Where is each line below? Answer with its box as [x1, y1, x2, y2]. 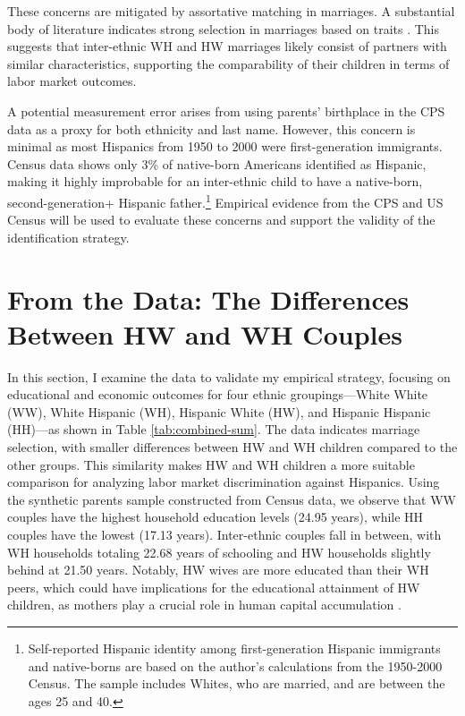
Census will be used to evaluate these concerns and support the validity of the [7, 210, 435, 229]
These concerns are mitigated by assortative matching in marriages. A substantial [7, 2, 455, 20]
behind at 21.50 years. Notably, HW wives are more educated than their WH [7, 560, 429, 579]
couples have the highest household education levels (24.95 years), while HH [7, 507, 424, 526]
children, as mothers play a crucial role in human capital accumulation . [7, 595, 402, 614]
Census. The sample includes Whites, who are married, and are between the [28, 674, 445, 693]
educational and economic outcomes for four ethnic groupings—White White [7, 385, 428, 404]
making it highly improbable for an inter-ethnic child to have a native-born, [7, 172, 423, 191]
